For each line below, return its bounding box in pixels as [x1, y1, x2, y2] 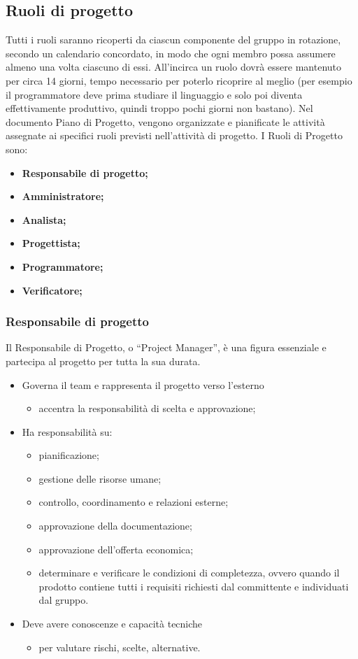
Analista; [22, 212, 66, 227]
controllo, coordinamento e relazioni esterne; [38, 495, 229, 509]
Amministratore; [22, 189, 104, 204]
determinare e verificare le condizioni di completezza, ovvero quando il [38, 565, 340, 580]
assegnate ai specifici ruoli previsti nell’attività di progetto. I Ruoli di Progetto [6, 128, 343, 143]
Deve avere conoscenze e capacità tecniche [22, 616, 203, 631]
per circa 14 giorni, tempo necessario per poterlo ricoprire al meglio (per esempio [6, 73, 352, 87]
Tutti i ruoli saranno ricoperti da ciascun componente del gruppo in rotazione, [6, 32, 341, 47]
